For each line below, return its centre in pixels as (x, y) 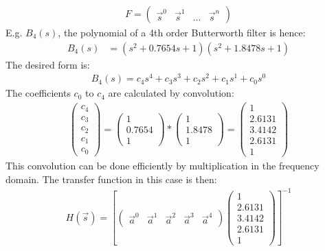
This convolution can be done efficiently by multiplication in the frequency (162, 166)
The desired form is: (48, 64)
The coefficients (38, 93)
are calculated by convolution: (171, 93)
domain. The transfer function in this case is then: (111, 179)
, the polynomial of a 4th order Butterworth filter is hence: (182, 33)
